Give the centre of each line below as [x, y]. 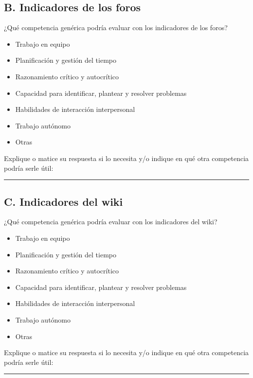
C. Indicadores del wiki [63, 201]
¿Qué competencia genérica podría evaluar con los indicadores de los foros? [116, 27]
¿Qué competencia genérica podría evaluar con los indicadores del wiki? [111, 222]
